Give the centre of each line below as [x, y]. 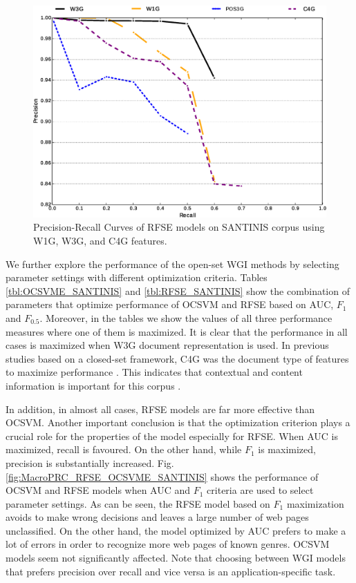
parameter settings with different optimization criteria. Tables [137, 277]
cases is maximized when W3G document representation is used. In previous [167, 345]
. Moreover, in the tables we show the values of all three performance [186, 317]
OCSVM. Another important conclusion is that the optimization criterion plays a [178, 422]
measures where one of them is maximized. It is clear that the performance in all [177, 331]
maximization [315, 503]
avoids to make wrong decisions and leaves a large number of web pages [157, 517]
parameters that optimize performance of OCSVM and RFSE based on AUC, [170, 304]
